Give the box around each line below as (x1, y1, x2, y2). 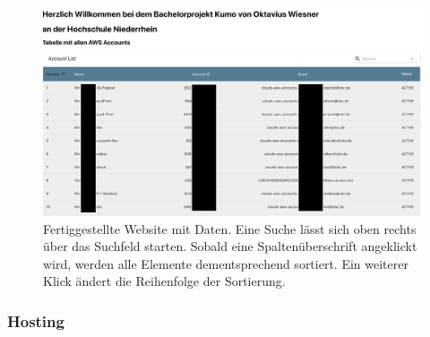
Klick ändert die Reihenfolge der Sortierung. (43, 272, 286, 290)
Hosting (7, 310, 64, 332)
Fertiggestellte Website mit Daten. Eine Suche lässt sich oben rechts (43, 219, 417, 238)
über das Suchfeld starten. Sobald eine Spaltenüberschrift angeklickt (43, 237, 417, 255)
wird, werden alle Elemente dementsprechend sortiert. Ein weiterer (43, 254, 408, 272)
